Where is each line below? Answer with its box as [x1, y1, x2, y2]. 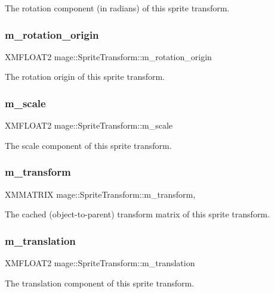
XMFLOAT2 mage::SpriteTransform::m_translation [5, 257, 195, 269]
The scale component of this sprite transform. [5, 139, 172, 151]
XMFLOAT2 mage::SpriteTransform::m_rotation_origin [5, 50, 212, 63]
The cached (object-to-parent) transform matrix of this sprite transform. [5, 208, 270, 220]
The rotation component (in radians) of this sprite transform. [5, 2, 230, 14]
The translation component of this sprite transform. [5, 276, 195, 289]
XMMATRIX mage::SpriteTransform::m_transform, [5, 188, 196, 200]
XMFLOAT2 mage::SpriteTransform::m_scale [5, 119, 173, 132]
